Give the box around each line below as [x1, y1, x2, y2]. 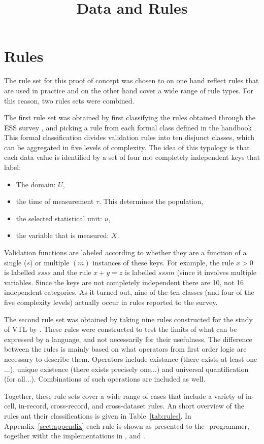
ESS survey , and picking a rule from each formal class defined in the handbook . [4, 122, 256, 132]
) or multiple [30, 257, 70, 267]
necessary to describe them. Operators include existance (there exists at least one [4, 353, 257, 364]
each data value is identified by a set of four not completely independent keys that [4, 152, 260, 162]
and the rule [53, 267, 91, 278]
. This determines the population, [99, 196, 204, 207]
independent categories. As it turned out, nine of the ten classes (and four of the [4, 287, 254, 297]
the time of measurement [16, 196, 94, 207]
